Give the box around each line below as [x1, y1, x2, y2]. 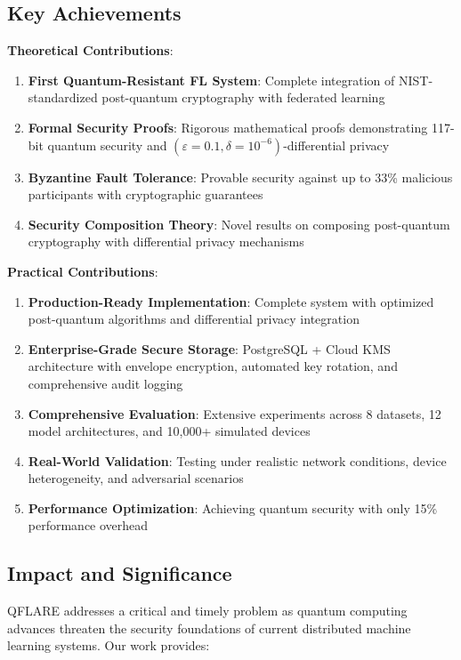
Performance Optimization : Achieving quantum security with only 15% [28, 498, 438, 517]
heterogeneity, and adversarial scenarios [28, 469, 244, 487]
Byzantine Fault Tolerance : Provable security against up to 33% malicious [28, 167, 453, 186]
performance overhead [28, 516, 149, 535]
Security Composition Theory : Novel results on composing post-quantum [28, 214, 450, 233]
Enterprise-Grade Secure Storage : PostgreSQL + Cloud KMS [28, 339, 391, 358]
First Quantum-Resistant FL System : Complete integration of [28, 70, 395, 89]
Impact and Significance [7, 559, 232, 587]
